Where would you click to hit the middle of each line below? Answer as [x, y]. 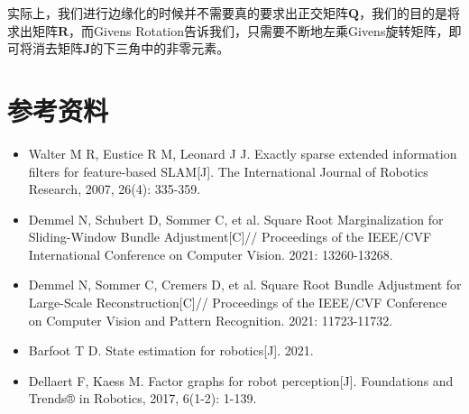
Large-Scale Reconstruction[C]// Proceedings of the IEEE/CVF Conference [238, 303]
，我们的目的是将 [410, 13]
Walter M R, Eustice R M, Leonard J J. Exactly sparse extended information [243, 153]
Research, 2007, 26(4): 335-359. [115, 189]
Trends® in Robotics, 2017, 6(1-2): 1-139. [143, 398]
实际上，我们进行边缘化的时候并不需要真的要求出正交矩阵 [178, 13]
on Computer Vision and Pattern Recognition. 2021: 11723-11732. [211, 320]
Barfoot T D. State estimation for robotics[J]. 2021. [171, 350]
